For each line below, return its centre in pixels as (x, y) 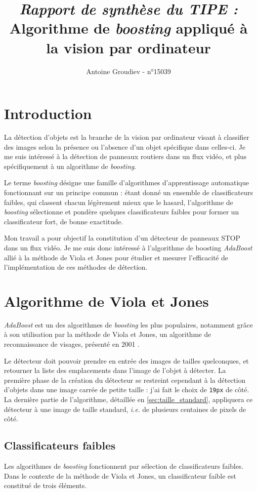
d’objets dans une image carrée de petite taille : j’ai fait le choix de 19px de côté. (127, 389)
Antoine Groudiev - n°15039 (128, 71)
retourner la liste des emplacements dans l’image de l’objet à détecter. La (115, 370)
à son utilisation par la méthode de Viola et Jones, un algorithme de (107, 334)
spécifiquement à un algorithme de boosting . (70, 166)
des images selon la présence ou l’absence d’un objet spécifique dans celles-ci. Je (125, 146)
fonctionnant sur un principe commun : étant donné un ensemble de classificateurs (128, 192)
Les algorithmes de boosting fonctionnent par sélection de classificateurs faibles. (124, 466)
